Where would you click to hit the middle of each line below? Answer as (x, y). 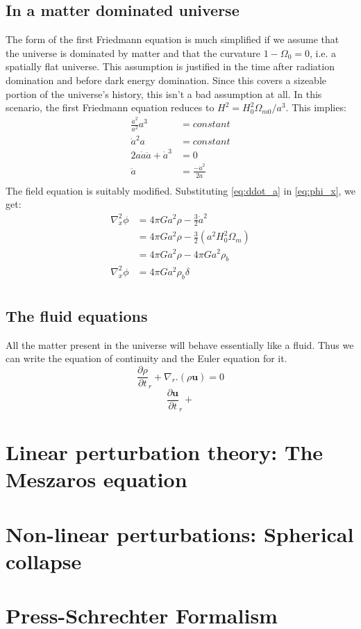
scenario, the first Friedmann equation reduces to (110, 107)
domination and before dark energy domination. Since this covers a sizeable (166, 80)
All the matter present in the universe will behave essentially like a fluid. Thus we (180, 344)
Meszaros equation (96, 479)
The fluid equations (77, 316)
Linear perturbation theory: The (165, 451)
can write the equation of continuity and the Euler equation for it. (146, 358)
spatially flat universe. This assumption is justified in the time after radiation (170, 66)
